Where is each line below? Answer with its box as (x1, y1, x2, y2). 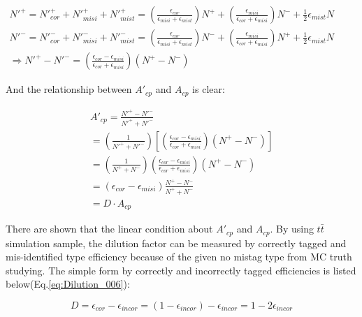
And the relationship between (6, 82, 132, 96)
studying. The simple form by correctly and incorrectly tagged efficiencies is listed (6, 263, 356, 277)
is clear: (192, 82, 225, 96)
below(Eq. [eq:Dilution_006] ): (6, 277, 130, 291)
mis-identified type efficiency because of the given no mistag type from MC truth (6, 249, 352, 264)
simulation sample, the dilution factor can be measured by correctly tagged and (6, 235, 347, 250)
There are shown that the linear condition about (6, 221, 213, 236)
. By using (270, 221, 314, 236)
